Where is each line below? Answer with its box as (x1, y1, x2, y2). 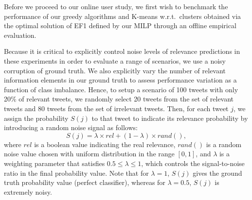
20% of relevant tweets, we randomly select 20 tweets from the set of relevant (4, 94, 234, 104)
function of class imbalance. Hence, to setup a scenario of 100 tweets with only (4, 84, 238, 94)
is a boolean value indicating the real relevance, (34, 139, 176, 149)
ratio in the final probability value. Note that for (4, 167, 149, 178)
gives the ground (193, 167, 242, 178)
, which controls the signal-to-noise (141, 158, 245, 168)
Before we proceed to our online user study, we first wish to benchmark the (4, 1, 228, 11)
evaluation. (4, 30, 36, 40)
